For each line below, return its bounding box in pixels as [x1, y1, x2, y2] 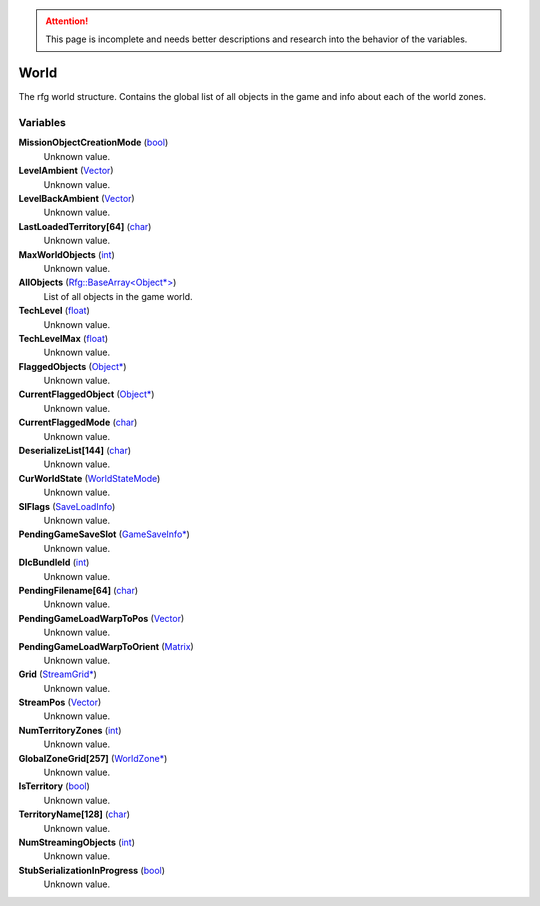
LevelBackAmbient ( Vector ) [18, 193, 135, 204]
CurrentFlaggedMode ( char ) [18, 416, 138, 429]
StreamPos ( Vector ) [18, 696, 102, 709]
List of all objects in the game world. [43, 290, 194, 302]
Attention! [45, 15, 89, 27]
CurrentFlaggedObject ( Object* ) [18, 388, 155, 400]
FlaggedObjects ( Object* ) [18, 360, 127, 372]
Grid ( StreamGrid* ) [18, 668, 97, 680]
